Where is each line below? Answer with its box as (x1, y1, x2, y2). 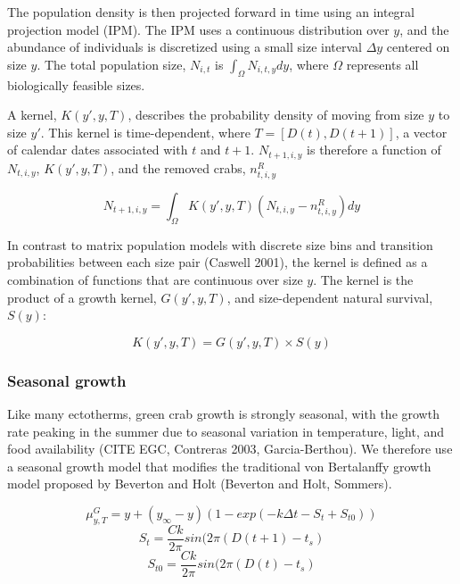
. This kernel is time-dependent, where (40, 122, 251, 141)
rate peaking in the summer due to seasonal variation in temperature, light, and (7, 421, 445, 440)
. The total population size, (37, 54, 186, 73)
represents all (346, 54, 419, 73)
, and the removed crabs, (111, 158, 246, 177)
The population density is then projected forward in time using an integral (7, 3, 415, 21)
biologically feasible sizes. (7, 75, 145, 94)
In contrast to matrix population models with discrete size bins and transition (7, 235, 433, 254)
